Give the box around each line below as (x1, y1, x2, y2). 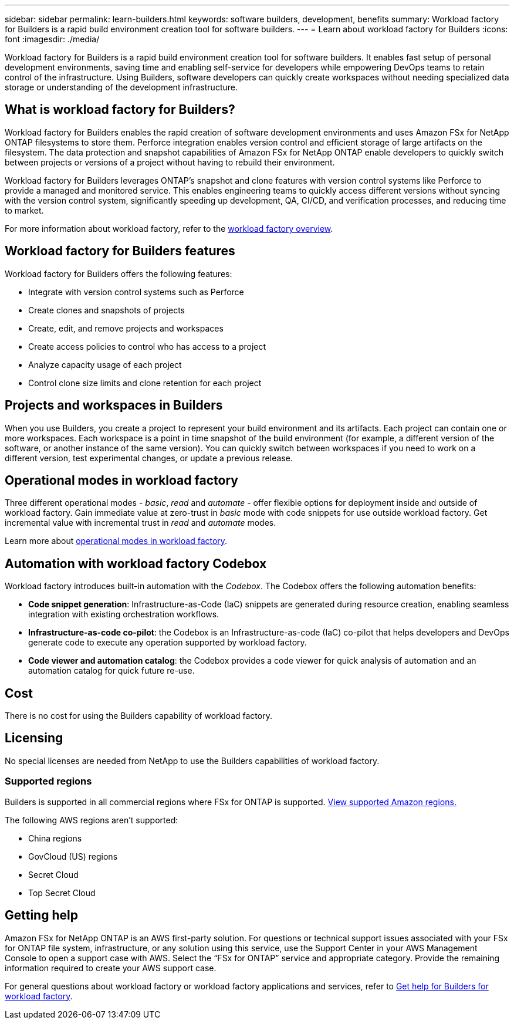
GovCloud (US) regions (28, 851, 118, 861)
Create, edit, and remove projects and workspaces (28, 323, 224, 333)
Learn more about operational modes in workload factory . (5, 536, 228, 546)
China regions (28, 833, 82, 843)
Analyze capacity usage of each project (28, 359, 182, 370)
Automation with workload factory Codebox (5, 556, 267, 571)
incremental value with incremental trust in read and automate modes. (5, 518, 276, 528)
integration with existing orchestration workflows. (28, 609, 219, 620)
